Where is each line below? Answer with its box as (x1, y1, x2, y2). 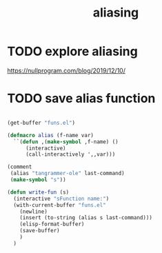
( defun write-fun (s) (7, 188, 70, 196)
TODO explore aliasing (7, 43, 138, 59)
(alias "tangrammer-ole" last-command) (10, 170, 125, 177)
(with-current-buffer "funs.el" (13, 201, 107, 208)
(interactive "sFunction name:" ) (13, 195, 110, 202)
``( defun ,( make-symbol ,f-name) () (13, 138, 119, 145)
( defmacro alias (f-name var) (7, 132, 94, 139)
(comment (7, 163, 32, 170)
